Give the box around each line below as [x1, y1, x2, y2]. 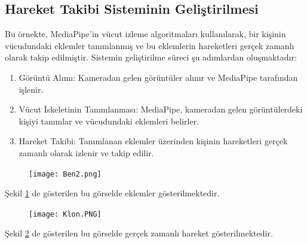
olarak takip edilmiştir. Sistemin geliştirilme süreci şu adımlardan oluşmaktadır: [5, 51, 297, 63]
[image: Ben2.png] [29, 169, 102, 178]
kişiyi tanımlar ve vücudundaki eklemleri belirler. [19, 114, 199, 127]
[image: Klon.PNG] [29, 209, 102, 218]
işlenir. [19, 83, 44, 95]
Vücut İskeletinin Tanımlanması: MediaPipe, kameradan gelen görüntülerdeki [19, 103, 303, 116]
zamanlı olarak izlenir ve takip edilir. [19, 146, 154, 159]
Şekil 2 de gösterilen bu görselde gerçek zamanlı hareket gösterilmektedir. [5, 227, 273, 239]
